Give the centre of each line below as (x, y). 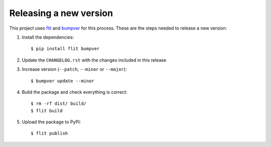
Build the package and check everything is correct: (75, 92)
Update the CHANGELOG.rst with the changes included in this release (94, 60)
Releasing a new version (61, 13)
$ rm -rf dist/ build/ (59, 104)
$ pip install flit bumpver (65, 49)
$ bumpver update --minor (63, 81)
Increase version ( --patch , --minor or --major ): (74, 69)
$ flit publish (49, 133)
